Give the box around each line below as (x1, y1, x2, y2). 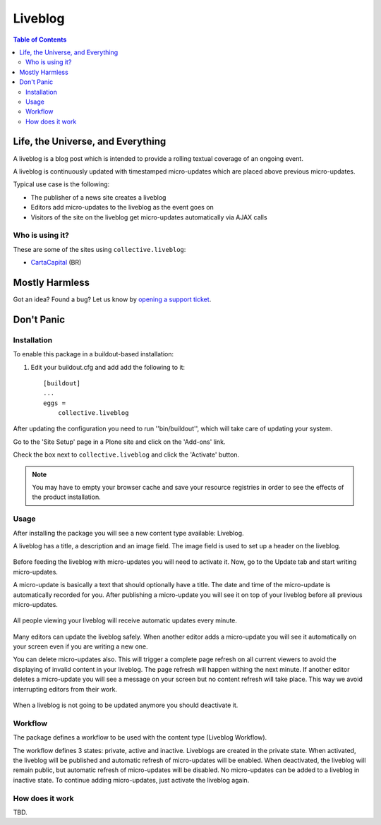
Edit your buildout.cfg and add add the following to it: (30, 363, 186, 371)
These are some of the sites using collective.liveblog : (13, 245, 186, 253)
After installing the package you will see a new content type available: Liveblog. (13, 529, 244, 537)
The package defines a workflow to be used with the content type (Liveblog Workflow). (13, 733, 267, 742)
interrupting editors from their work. (13, 685, 118, 693)
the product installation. (32, 493, 102, 501)
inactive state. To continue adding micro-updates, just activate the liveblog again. (13, 776, 250, 784)
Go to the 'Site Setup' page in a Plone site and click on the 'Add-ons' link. (13, 438, 226, 446)
